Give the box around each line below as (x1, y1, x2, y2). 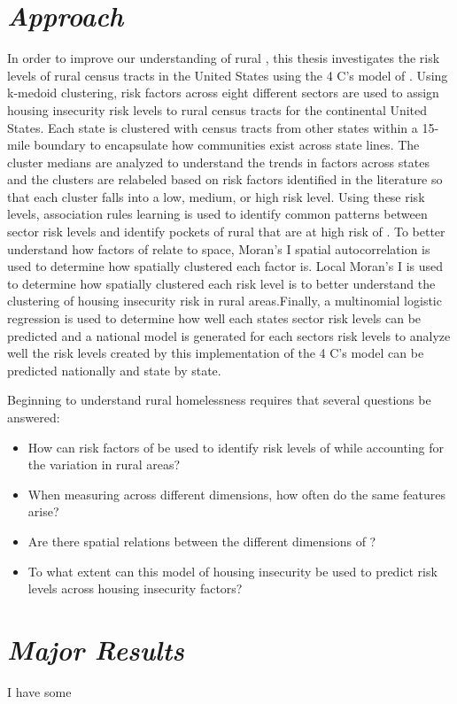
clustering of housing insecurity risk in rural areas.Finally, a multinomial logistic (7, 291, 442, 310)
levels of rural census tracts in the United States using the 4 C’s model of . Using (7, 66, 448, 84)
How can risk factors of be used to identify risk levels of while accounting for (27, 437, 444, 456)
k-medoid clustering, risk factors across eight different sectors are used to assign (7, 83, 439, 102)
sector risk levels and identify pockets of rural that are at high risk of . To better (7, 222, 445, 241)
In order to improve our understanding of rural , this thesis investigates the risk (7, 49, 440, 67)
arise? (27, 502, 59, 521)
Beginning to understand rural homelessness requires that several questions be (7, 391, 431, 409)
